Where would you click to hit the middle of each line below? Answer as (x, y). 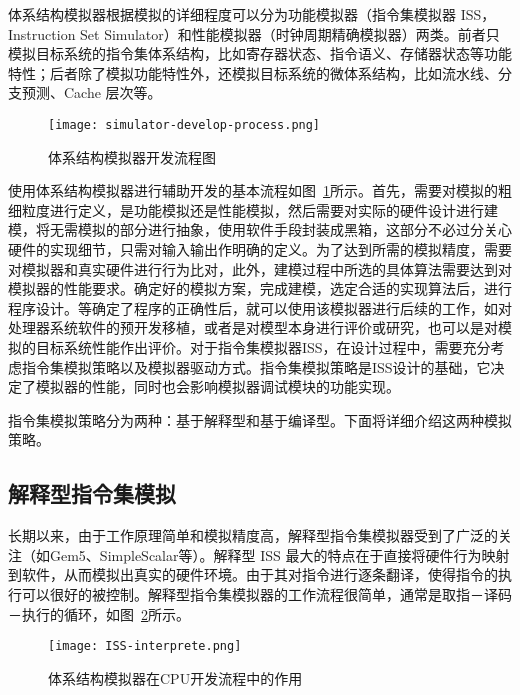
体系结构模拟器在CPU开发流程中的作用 (175, 677)
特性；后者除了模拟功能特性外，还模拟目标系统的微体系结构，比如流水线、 (253, 72)
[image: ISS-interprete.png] (145, 646)
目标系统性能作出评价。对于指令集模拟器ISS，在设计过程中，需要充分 (263, 346)
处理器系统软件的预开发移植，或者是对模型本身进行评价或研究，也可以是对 (253, 327)
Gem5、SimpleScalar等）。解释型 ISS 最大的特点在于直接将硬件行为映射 (279, 554)
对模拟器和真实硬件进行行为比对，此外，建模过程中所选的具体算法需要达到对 (260, 268)
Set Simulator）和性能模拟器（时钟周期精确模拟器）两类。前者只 (290, 33)
